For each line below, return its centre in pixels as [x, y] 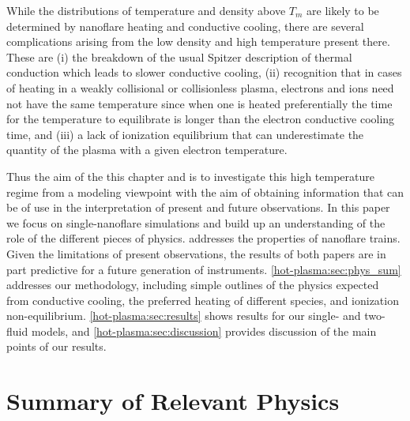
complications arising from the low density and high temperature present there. [198, 41]
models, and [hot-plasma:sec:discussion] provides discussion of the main [204, 331]
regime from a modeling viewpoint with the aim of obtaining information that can [205, 192]
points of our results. [56, 346]
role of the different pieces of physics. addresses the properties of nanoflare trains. [203, 238]
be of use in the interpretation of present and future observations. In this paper [198, 207]
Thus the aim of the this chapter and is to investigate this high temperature [190, 176]
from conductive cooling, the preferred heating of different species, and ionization [203, 300]
